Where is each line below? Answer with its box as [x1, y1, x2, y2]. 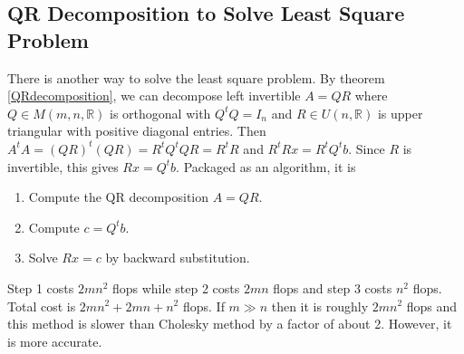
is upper [377, 103, 423, 122]
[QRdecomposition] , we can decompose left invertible [7, 86, 301, 105]
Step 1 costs [7, 278, 74, 297]
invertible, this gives [7, 157, 119, 176]
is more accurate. [7, 331, 102, 350]
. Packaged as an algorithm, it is [176, 157, 356, 176]
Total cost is [7, 296, 76, 315]
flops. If [182, 296, 225, 315]
